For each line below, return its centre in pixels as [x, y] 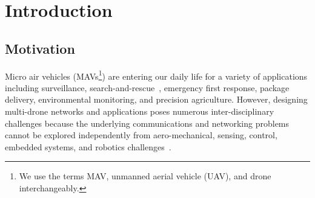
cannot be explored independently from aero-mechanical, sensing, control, [141, 135]
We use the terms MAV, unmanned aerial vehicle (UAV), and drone [145, 176]
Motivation [40, 48]
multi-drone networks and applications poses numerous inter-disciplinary [140, 111]
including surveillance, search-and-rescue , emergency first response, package [147, 87]
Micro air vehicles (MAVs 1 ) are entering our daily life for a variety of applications [156, 75]
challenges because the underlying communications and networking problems [147, 123]
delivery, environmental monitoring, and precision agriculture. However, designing [156, 99]
